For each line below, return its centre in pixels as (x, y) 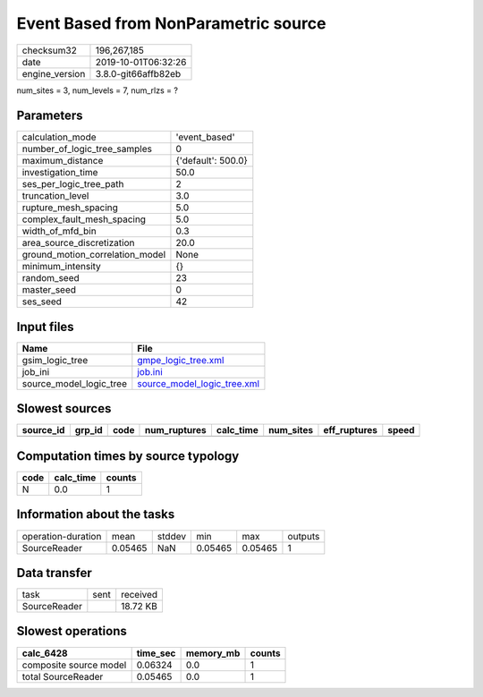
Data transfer (55, 573)
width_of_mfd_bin (59, 231)
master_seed (49, 290)
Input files (46, 327)
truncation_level (55, 196)
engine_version (54, 73)
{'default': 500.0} (212, 161)
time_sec (156, 653)
